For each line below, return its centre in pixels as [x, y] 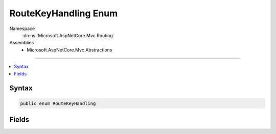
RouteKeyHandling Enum [64, 13]
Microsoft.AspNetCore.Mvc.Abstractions [70, 50]
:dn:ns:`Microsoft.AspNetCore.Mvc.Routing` [68, 35]
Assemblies [22, 43]
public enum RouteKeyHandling [58, 103]
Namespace [22, 29]
